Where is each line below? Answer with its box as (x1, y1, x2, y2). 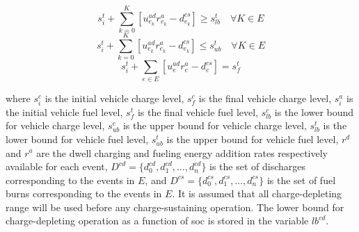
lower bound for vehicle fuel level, (6, 131, 149, 146)
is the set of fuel (266, 172, 336, 187)
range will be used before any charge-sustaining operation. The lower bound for (6, 199, 344, 214)
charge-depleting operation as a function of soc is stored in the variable (6, 213, 309, 228)
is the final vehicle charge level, (198, 90, 332, 105)
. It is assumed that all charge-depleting (172, 186, 342, 201)
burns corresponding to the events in (6, 186, 162, 201)
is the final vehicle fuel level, (137, 104, 259, 119)
